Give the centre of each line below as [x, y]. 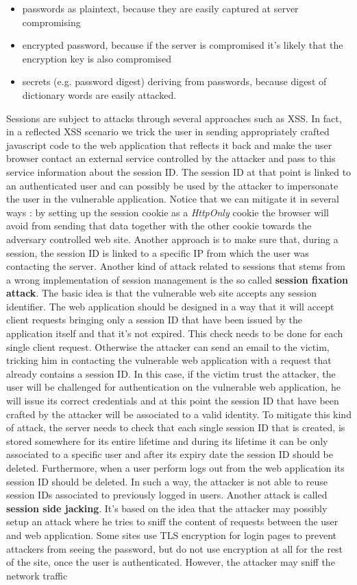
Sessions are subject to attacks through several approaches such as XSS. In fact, [174, 118]
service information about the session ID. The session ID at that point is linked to [179, 171]
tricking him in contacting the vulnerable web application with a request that [169, 360]
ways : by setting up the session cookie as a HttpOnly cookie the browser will [168, 212]
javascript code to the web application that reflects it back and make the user [169, 145]
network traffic [37, 575]
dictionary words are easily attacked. [99, 94]
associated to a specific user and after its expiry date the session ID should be [170, 454]
